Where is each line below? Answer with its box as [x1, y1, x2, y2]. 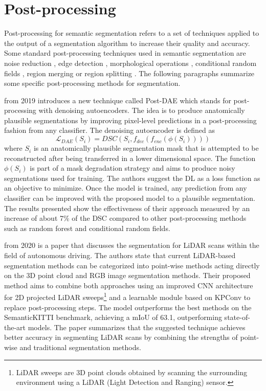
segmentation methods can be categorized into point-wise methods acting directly [4, 260, 260, 270]
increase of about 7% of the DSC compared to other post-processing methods [4, 213, 247, 223]
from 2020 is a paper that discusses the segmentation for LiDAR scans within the [4, 240, 259, 250]
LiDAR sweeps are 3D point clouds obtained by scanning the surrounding [16, 366, 248, 377]
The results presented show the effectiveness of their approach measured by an [4, 202, 250, 213]
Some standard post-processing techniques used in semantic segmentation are [4, 48, 246, 58]
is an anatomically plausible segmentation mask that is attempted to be [33, 143, 259, 153]
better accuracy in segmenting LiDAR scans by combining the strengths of [4, 332, 238, 342]
